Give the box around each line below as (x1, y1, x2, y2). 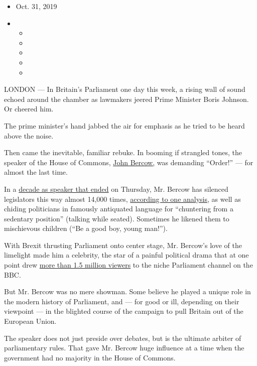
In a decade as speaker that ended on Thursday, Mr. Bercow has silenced (4, 183, 228, 194)
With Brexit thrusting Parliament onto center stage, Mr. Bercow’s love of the (4, 239, 242, 250)
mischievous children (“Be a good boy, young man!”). (4, 223, 168, 233)
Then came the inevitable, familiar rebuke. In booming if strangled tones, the (4, 147, 242, 158)
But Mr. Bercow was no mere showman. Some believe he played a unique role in (4, 286, 251, 297)
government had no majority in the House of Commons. (4, 352, 176, 362)
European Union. (4, 316, 57, 326)
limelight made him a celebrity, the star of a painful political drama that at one (4, 250, 249, 260)
